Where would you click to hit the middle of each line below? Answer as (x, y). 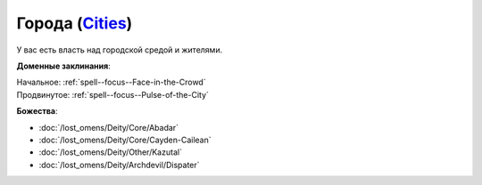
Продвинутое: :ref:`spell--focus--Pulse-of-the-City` (113, 94)
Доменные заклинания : (63, 66)
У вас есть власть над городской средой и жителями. (120, 50)
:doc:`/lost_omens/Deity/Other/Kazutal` (111, 152)
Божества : (37, 111)
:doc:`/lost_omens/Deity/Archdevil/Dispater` (119, 165)
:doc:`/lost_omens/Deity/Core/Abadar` (108, 127)
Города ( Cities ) (75, 23)
